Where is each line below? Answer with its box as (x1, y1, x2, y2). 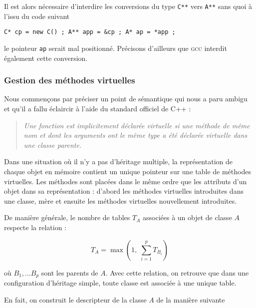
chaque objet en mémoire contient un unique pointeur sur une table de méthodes (4, 166, 251, 176)
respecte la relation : (4, 222, 66, 232)
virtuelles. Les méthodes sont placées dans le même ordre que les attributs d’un (4, 176, 247, 186)
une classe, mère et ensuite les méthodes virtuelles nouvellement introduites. (4, 195, 237, 206)
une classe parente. (23, 139, 82, 150)
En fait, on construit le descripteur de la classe (4, 294, 147, 305)
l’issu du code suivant (4, 10, 70, 21)
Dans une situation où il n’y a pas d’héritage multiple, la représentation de (4, 156, 233, 167)
